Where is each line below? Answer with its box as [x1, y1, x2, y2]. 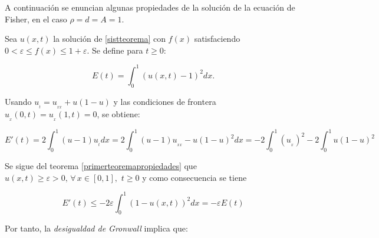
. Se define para [87, 44, 143, 56]
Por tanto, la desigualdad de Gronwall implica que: [5, 222, 188, 234]
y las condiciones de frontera [113, 95, 216, 107]
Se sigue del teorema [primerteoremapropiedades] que [5, 159, 197, 171]
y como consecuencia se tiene [142, 171, 247, 183]
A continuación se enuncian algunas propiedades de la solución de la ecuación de [5, 1, 295, 13]
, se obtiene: [97, 107, 140, 120]
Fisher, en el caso [5, 12, 67, 25]
